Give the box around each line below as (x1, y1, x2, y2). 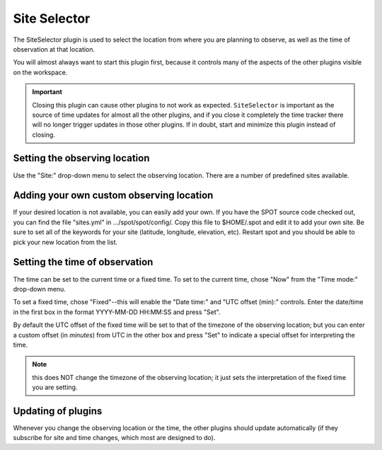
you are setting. (32, 383, 78, 392)
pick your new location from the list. (13, 238, 118, 246)
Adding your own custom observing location (13, 190, 214, 202)
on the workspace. (13, 68, 68, 76)
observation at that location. (13, 45, 95, 53)
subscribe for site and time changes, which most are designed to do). (13, 434, 216, 442)
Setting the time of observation (13, 256, 154, 268)
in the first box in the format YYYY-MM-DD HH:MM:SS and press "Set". (13, 308, 221, 316)
